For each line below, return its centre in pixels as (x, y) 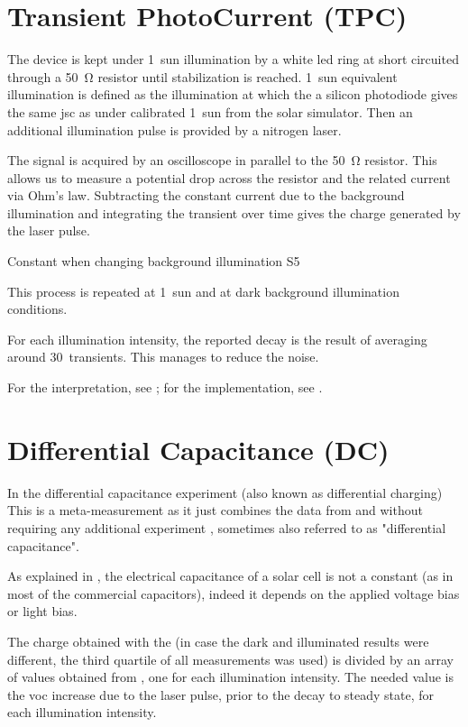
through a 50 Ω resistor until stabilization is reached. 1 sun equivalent (202, 76)
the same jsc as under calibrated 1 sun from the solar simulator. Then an (210, 111)
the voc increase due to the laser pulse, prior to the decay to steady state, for (221, 694)
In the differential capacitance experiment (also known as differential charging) (225, 492)
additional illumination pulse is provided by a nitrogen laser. (174, 129)
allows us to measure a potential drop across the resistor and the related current (229, 177)
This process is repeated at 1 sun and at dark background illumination (203, 291)
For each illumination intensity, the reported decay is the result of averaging (217, 339)
